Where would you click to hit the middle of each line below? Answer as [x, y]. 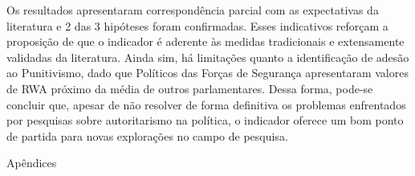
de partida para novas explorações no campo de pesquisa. [147, 135]
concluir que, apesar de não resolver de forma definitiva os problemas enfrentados [206, 104]
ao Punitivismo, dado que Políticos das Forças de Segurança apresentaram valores [207, 73]
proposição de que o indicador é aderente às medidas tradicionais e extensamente [205, 41]
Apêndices [32, 163]
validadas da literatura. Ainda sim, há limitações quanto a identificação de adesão [208, 57]
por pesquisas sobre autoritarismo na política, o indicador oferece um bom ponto [205, 120]
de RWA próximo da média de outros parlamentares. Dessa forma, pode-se [190, 88]
